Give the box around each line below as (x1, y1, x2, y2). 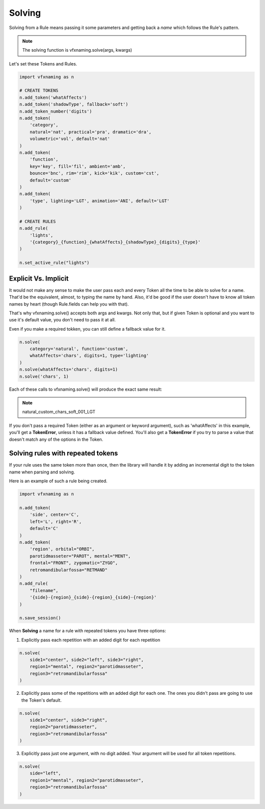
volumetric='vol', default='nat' (29, 136, 110, 142)
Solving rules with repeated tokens (9, 449, 118, 458)
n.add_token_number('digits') (19, 108, 92, 114)
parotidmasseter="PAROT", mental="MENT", (29, 553, 131, 559)
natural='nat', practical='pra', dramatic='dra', (29, 129, 152, 135)
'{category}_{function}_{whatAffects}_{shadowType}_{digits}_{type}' (29, 239, 201, 245)
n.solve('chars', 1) (19, 373, 69, 379)
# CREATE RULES (19, 218, 56, 224)
